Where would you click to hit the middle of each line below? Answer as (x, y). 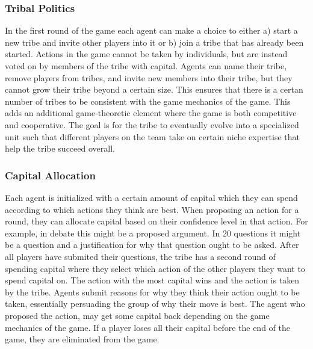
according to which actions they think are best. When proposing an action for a (152, 209)
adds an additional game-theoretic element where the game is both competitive (151, 113)
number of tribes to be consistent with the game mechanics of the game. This (148, 101)
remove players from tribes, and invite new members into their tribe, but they (149, 77)
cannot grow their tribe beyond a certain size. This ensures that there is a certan (154, 89)
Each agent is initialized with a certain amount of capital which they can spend (151, 197)
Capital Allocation (50, 175)
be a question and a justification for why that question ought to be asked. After (152, 245)
